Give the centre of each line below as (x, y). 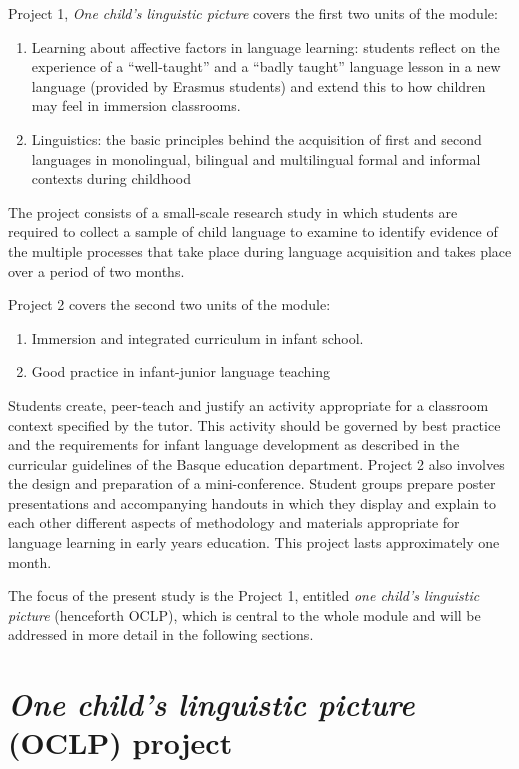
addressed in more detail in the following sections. (161, 634)
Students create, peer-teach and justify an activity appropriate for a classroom (248, 404)
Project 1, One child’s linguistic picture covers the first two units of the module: (253, 13)
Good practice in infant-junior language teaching (180, 371)
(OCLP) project (120, 742)
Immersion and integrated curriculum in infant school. (197, 337)
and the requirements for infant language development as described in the (234, 444)
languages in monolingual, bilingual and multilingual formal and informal (256, 158)
